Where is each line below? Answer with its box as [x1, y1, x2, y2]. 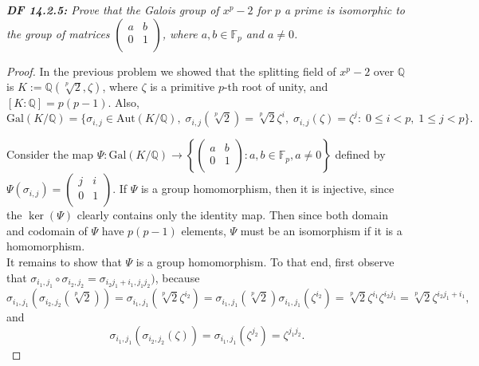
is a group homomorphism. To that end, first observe [135, 254, 395, 270]
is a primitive [150, 78, 215, 95]
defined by [335, 146, 386, 163]
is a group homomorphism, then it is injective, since [140, 180, 395, 197]
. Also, [108, 94, 139, 111]
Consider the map [6, 146, 94, 163]
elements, [181, 222, 226, 238]
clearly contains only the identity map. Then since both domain [77, 207, 388, 223]
